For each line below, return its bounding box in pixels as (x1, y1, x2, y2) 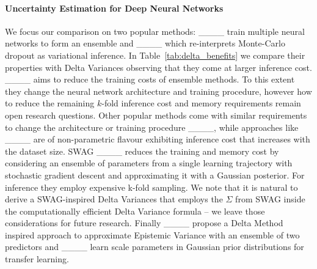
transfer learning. (5, 252, 69, 265)
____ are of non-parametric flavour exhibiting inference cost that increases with (5, 133, 310, 146)
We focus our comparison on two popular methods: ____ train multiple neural (5, 24, 305, 37)
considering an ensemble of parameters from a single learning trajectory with (5, 157, 293, 169)
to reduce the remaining (5, 97, 95, 109)
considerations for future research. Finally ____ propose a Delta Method (5, 216, 283, 229)
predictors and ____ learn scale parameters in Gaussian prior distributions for (5, 240, 304, 253)
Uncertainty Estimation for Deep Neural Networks (5, 1, 224, 14)
